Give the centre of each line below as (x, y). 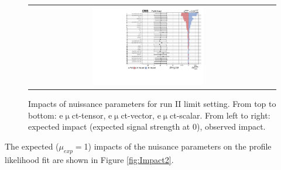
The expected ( (32, 146)
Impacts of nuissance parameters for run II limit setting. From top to (152, 104)
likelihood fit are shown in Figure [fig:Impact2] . (89, 159)
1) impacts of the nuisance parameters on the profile (178, 146)
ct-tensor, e (92, 115)
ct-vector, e (141, 115)
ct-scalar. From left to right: (220, 115)
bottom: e (46, 115)
